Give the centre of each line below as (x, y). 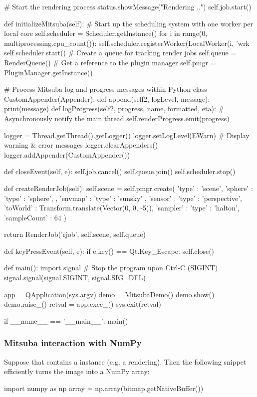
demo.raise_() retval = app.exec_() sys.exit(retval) (83, 304)
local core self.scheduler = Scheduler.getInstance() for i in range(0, (106, 33)
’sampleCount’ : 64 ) (35, 217)
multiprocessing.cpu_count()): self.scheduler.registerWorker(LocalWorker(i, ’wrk (127, 43)
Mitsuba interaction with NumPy (73, 343)
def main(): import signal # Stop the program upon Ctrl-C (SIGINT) (111, 268)
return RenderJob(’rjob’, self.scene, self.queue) (75, 234)
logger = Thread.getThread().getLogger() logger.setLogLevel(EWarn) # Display (127, 135)
